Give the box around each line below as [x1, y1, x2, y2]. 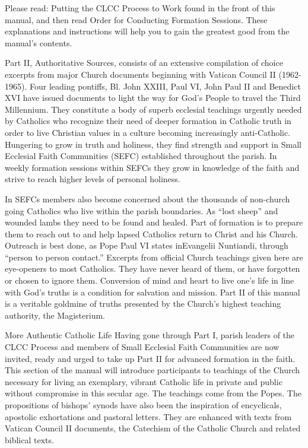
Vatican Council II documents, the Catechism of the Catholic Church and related [5, 422, 301, 434]
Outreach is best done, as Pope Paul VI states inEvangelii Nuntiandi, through [5, 239, 288, 252]
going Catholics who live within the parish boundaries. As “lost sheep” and [5, 204, 278, 217]
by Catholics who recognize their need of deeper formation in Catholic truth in [5, 115, 291, 127]
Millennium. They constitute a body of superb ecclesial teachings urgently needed [5, 103, 302, 115]
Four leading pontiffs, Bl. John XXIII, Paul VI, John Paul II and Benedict [29, 80, 301, 92]
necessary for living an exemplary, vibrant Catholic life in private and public [5, 375, 282, 387]
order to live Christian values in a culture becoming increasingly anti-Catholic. [5, 126, 291, 138]
